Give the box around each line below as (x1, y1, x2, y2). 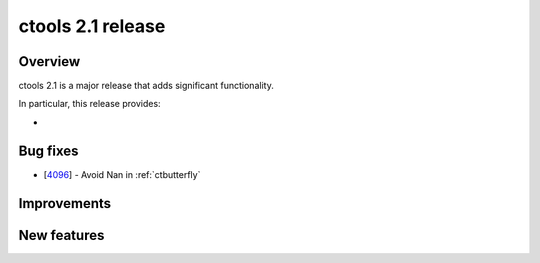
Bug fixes (18, 142, 79, 159)
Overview (18, 53, 81, 70)
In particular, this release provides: (18, 98, 161, 110)
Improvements (18, 195, 112, 212)
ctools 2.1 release (18, 15, 166, 37)
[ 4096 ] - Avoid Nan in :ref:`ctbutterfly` (43, 168, 201, 180)
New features (18, 226, 105, 244)
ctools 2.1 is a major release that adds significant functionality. (18, 80, 274, 92)
